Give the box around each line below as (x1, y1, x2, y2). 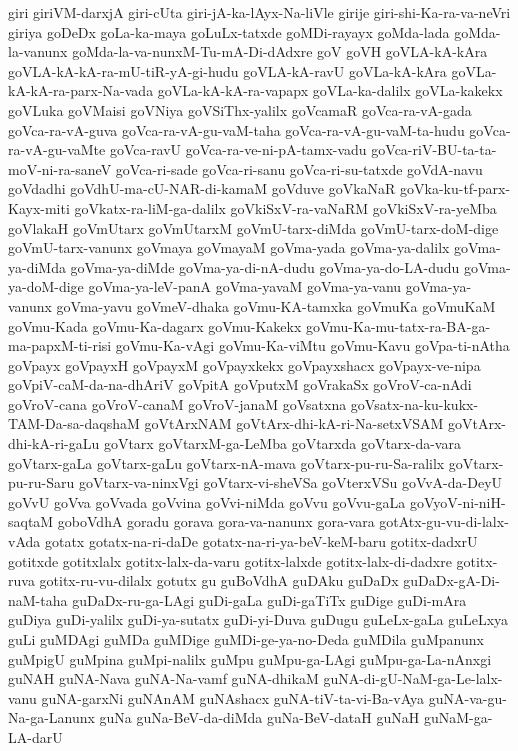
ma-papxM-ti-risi (8, 335, 112, 356)
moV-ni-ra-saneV (8, 158, 112, 179)
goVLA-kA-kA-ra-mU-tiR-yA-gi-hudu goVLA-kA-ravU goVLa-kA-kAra (8, 60, 447, 81)
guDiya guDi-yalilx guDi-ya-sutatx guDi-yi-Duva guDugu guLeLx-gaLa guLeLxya (8, 609, 509, 630)
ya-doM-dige (8, 276, 84, 297)
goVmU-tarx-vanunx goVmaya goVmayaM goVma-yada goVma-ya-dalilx (8, 237, 450, 258)
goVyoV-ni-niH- (409, 491, 506, 512)
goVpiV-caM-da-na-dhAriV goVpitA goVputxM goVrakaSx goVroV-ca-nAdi (8, 374, 472, 395)
